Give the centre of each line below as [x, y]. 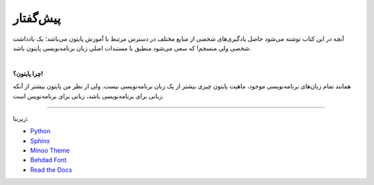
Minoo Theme [50, 150]
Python [41, 131]
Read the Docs [51, 170]
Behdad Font [48, 160]
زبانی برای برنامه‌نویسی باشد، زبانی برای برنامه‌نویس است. [88, 96]
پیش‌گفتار [37, 18]
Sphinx [40, 141]
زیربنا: [20, 118]
